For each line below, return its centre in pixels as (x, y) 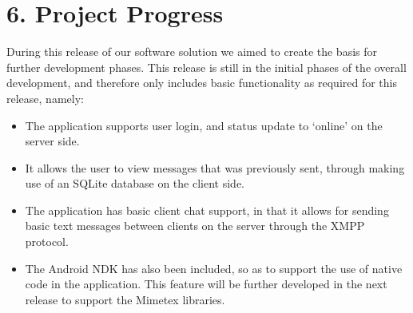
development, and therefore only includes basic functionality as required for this (202, 83)
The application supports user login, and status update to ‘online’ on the (204, 125)
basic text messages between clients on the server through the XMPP (195, 226)
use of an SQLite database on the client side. (135, 183)
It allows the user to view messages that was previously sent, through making (215, 167)
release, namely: (45, 98)
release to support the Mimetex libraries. (125, 299)
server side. (52, 141)
